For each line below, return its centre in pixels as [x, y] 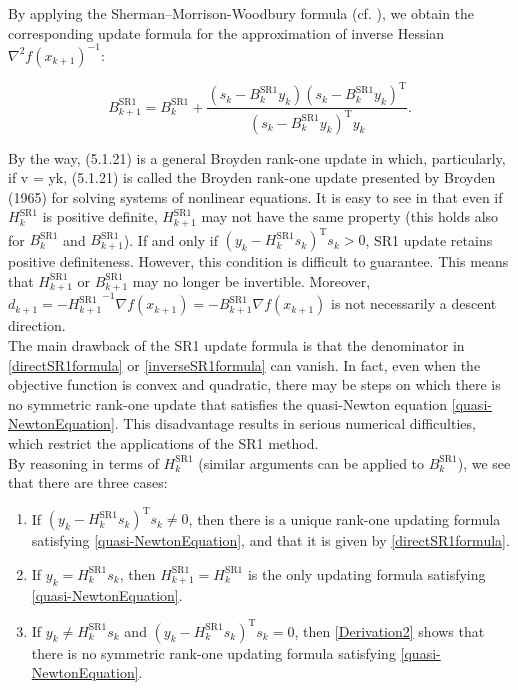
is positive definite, [100, 216]
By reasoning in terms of [83, 462]
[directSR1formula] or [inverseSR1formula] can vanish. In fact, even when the [244, 364]
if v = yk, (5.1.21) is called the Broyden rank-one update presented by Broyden [252, 177]
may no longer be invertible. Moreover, [251, 280]
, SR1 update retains [429, 239]
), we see [484, 462]
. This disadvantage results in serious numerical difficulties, [295, 423]
